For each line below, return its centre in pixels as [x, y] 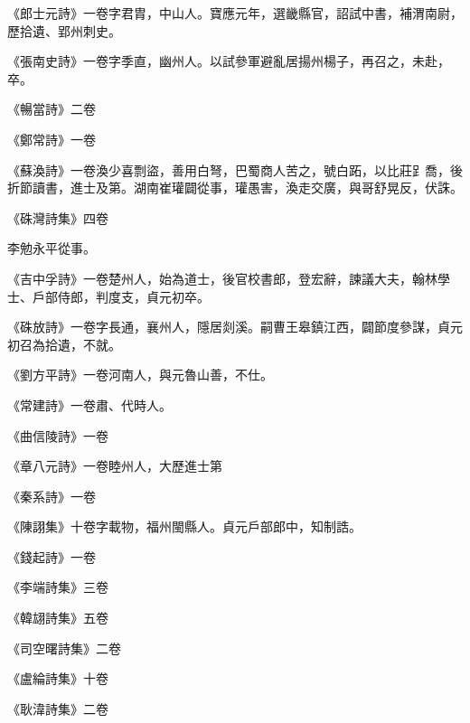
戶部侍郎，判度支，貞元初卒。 [121, 296]
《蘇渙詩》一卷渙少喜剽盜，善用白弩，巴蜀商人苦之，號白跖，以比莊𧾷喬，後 [235, 169]
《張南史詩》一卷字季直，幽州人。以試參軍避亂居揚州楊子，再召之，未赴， [229, 61]
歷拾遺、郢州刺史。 [64, 30]
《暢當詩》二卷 [52, 109]
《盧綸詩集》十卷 [58, 678]
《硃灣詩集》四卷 [58, 217]
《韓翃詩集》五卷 [58, 618]
